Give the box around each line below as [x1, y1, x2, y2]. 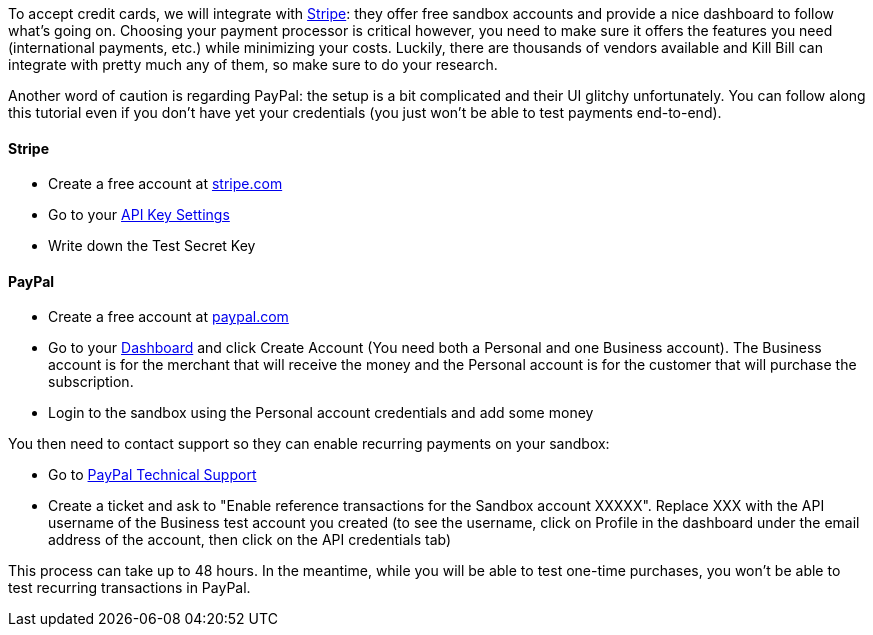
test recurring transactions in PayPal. [8, 579, 251, 597]
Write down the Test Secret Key [48, 237, 256, 255]
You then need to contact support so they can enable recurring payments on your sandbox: [8, 435, 610, 453]
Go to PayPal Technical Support [48, 466, 257, 484]
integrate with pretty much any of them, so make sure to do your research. [8, 56, 498, 73]
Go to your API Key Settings [48, 206, 230, 224]
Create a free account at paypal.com [48, 308, 289, 326]
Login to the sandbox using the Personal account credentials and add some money [48, 404, 594, 422]
